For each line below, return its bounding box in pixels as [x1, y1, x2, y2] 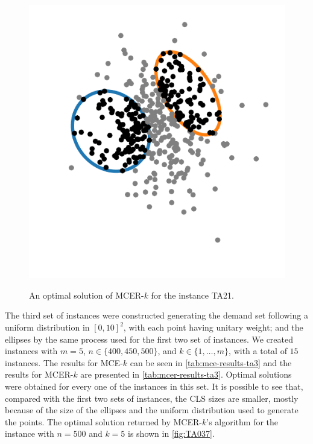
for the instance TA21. [151, 288, 235, 301]
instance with [5, 427, 54, 440]
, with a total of [229, 344, 287, 357]
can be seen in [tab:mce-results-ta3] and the [130, 356, 292, 369]
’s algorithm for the [206, 415, 279, 428]
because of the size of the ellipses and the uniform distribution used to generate [5, 404, 299, 416]
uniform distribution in [5, 321, 90, 334]
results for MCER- [5, 368, 74, 381]
